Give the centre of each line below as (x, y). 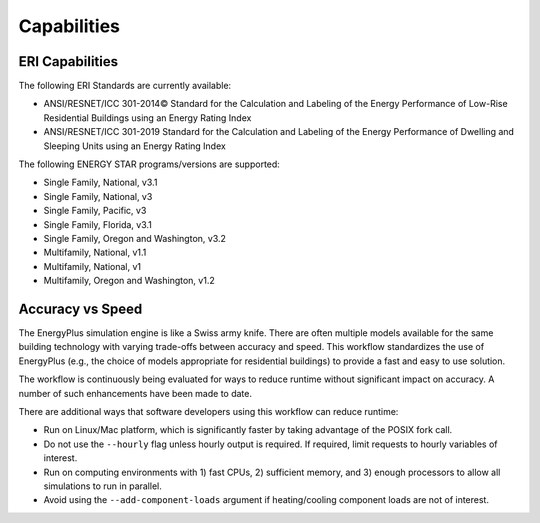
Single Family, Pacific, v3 (95, 211)
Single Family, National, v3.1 (100, 182)
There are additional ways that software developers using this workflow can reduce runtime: (208, 411)
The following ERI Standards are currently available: (125, 86)
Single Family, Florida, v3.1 (97, 224)
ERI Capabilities (68, 61)
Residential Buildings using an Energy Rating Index (147, 117)
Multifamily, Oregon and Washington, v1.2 (129, 281)
